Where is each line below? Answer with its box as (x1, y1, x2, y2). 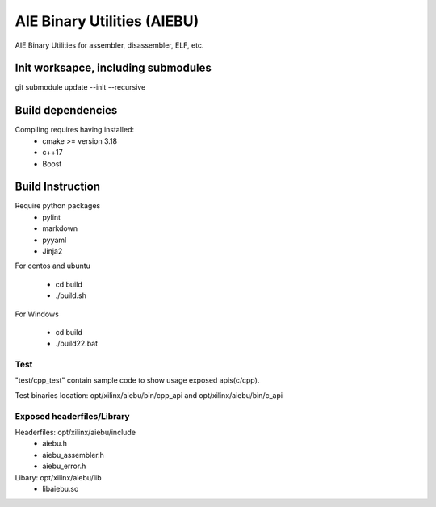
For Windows (15, 309, 60, 319)
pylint (42, 212, 61, 222)
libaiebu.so (42, 484, 79, 493)
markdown (42, 224, 78, 233)
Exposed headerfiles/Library (15, 410, 130, 421)
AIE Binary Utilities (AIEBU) (15, 12, 199, 30)
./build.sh (55, 291, 86, 300)
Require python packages (15, 201, 101, 211)
